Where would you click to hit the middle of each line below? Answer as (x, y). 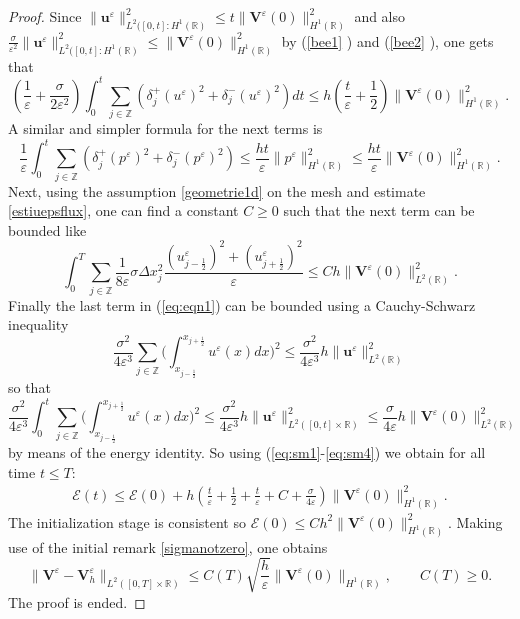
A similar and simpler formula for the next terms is (165, 128)
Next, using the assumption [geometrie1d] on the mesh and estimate (217, 190)
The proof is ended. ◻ (77, 601)
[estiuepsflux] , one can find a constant (123, 210)
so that (29, 387)
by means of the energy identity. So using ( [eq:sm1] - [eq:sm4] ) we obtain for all (247, 452)
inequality (38, 324)
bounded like (47, 229)
